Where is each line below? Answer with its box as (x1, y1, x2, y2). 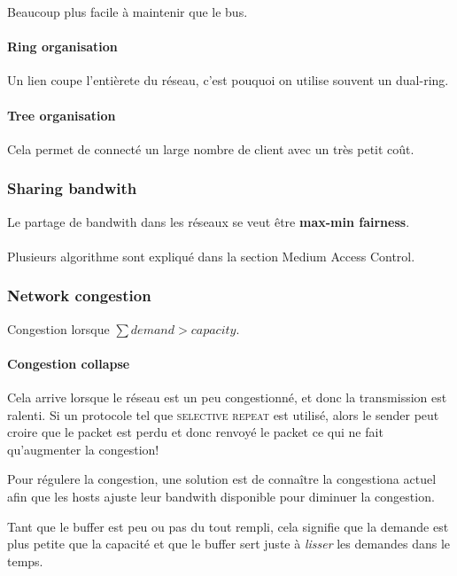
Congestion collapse (7, 354, 130, 372)
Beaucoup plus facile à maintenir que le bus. (7, 3, 248, 20)
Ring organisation (7, 37, 118, 56)
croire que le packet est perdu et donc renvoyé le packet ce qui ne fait (7, 423, 383, 441)
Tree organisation (7, 105, 116, 124)
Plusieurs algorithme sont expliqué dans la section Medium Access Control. (7, 246, 415, 265)
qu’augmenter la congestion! (7, 440, 159, 458)
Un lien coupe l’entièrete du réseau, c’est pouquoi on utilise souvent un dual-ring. (7, 71, 449, 90)
